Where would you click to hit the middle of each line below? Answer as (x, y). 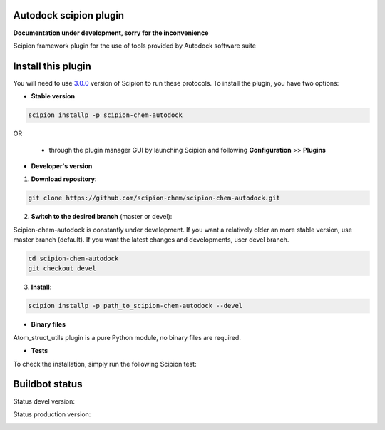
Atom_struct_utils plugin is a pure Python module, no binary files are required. (127, 337)
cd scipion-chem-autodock (73, 259)
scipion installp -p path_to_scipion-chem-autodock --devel (135, 306)
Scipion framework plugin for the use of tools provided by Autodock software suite (135, 46)
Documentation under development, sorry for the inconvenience (111, 33)
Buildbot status (48, 384)
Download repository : (64, 179)
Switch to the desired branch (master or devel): (102, 217)
